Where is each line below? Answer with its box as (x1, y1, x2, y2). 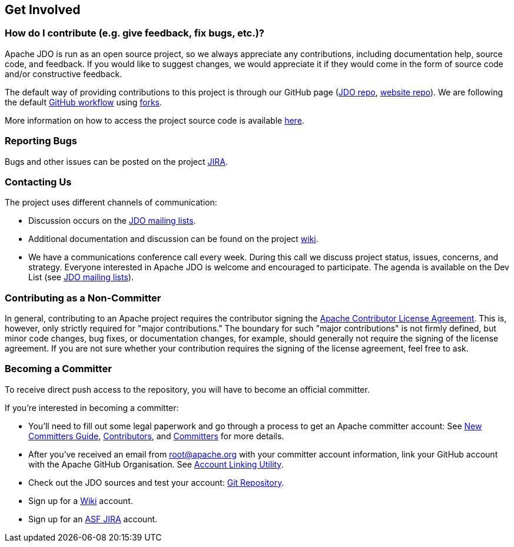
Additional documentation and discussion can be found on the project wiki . (28, 234, 319, 244)
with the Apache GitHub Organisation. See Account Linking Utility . (28, 459, 284, 469)
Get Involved (5, 2, 81, 17)
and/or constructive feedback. (5, 68, 122, 79)
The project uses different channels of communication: (5, 197, 217, 208)
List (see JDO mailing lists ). (28, 272, 134, 283)
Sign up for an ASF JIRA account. (28, 513, 158, 524)
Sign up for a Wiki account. (28, 495, 133, 506)
